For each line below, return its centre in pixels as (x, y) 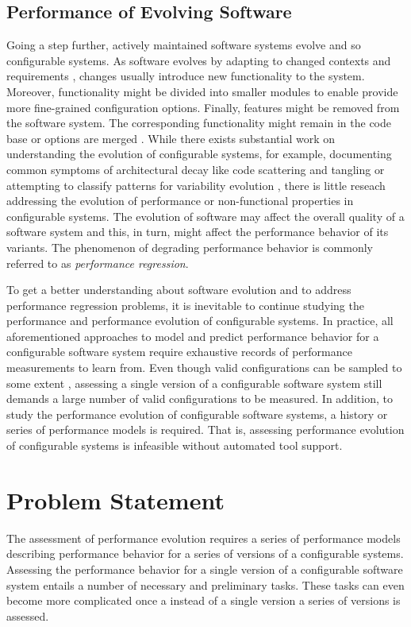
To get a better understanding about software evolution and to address (179, 290)
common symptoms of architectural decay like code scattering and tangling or (196, 169)
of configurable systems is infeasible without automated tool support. (175, 445)
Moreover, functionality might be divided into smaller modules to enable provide (202, 91)
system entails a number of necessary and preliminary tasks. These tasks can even (205, 584)
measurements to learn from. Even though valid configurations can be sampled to (204, 368)
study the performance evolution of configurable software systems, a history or (197, 414)
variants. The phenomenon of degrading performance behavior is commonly (190, 247)
